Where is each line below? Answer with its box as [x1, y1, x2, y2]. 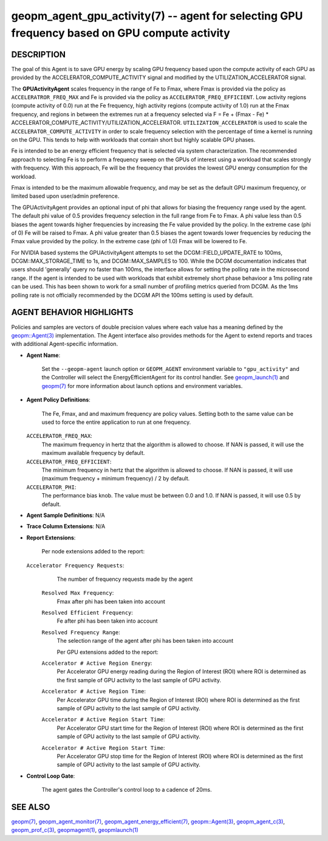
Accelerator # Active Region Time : [41, 688, 146, 695]
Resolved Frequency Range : [41, 628, 121, 635]
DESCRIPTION [11, 49, 66, 60]
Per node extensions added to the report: [41, 548, 145, 555]
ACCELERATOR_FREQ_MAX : [26, 432, 92, 440]
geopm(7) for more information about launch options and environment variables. [41, 382, 243, 389]
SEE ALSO [11, 801, 50, 812]
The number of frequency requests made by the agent [56, 575, 193, 583]
